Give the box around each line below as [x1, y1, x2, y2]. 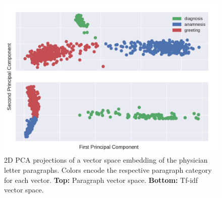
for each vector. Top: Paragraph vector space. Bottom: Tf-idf [4, 174, 198, 185]
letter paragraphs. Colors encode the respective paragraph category [4, 165, 212, 175]
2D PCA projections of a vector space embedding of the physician [4, 155, 208, 165]
